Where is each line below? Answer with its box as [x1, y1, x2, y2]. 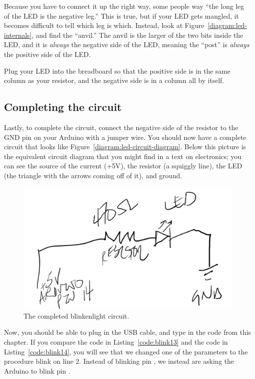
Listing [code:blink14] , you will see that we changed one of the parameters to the [4, 346, 248, 356]
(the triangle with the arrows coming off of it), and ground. [4, 170, 182, 180]
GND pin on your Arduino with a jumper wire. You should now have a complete [4, 132, 247, 142]
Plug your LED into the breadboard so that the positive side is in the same [4, 65, 230, 76]
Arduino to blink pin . [4, 365, 71, 376]
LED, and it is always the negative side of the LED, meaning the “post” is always [4, 39, 250, 50]
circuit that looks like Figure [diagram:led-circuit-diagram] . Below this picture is [4, 141, 246, 152]
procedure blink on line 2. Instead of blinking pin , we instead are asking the [4, 356, 234, 366]
